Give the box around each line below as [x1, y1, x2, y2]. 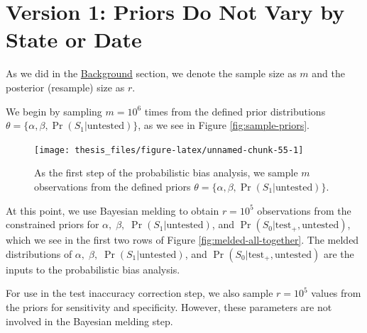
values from [311, 286, 361, 300]
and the [312, 66, 345, 81]
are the [324, 246, 354, 261]
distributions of [6, 246, 72, 261]
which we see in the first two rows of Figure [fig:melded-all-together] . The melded [6, 232, 359, 247]
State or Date [6, 25, 142, 54]
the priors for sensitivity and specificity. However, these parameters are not [6, 299, 332, 314]
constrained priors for [6, 217, 99, 232]
